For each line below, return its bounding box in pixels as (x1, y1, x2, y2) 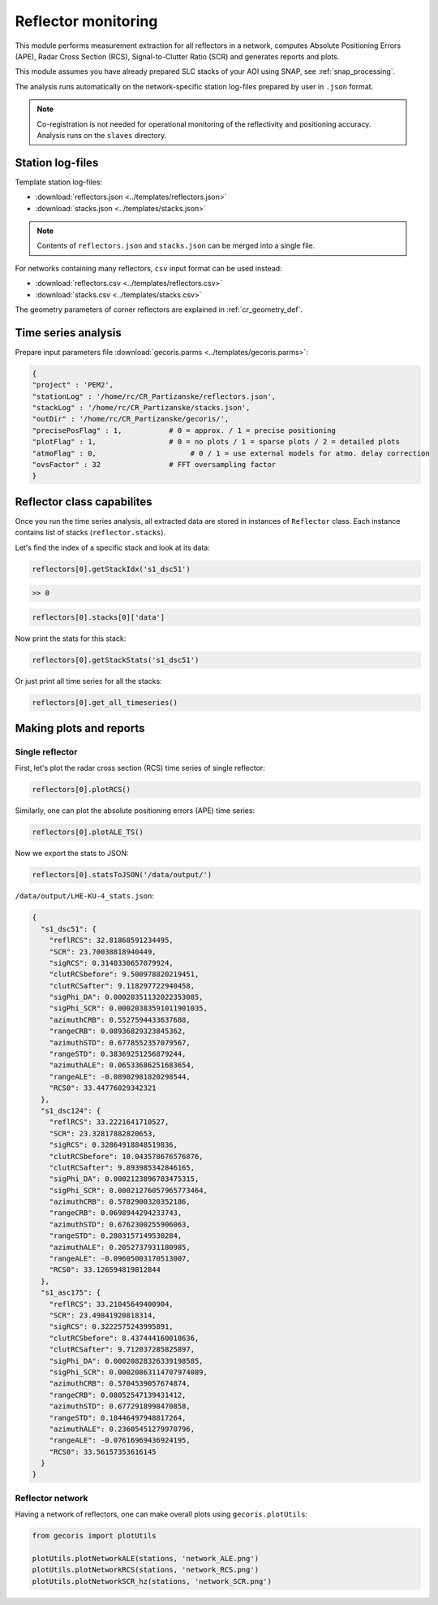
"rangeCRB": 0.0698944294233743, (49, 1209, 182, 1218)
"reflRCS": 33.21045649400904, (49, 1300, 174, 1309)
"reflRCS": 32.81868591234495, (49, 936, 174, 945)
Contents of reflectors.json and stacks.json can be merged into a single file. (36, 240, 316, 251)
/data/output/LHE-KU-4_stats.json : (15, 891, 154, 901)
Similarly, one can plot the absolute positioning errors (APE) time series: (15, 806, 255, 815)
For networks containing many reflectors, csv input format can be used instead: (15, 263, 283, 273)
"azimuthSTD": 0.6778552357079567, (49, 1038, 191, 1047)
